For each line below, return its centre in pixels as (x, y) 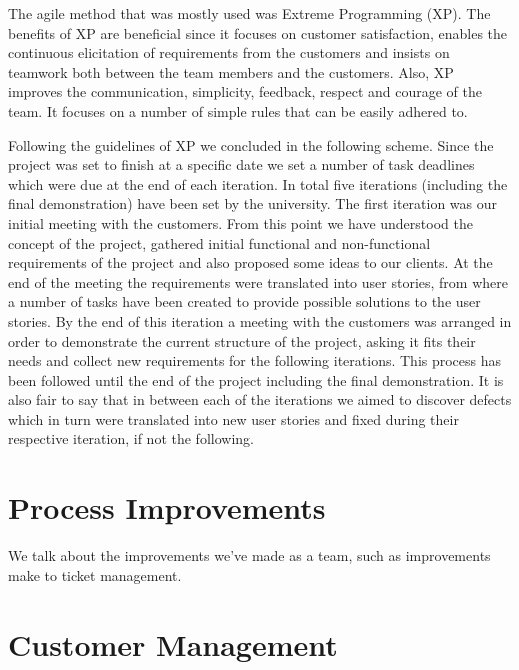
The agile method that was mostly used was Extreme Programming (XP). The (249, 13)
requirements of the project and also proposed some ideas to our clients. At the (250, 262)
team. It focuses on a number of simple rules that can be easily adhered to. (238, 110)
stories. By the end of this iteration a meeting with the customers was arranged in (260, 320)
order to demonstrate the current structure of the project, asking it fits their (242, 340)
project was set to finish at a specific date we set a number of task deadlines (241, 164)
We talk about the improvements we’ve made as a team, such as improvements (249, 555)
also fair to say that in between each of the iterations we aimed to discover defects (260, 399)
